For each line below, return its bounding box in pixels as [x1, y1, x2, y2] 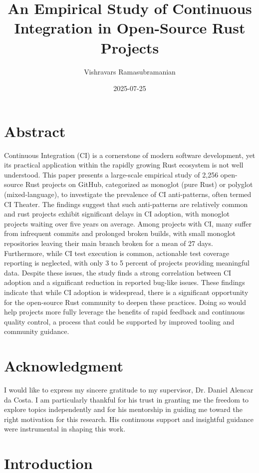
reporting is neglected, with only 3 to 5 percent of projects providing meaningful [4, 257, 250, 268]
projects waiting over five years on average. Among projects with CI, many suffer [4, 218, 252, 228]
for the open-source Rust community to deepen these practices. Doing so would [4, 296, 247, 307]
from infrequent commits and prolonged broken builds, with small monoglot [4, 228, 236, 238]
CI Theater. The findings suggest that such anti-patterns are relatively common [4, 198, 248, 209]
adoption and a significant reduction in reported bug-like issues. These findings [4, 277, 245, 287]
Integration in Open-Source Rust [14, 17, 246, 38]
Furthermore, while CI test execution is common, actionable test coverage [4, 247, 230, 258]
